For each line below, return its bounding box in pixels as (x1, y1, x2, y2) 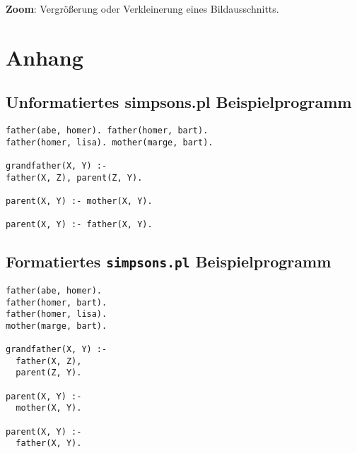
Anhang (6, 42, 83, 71)
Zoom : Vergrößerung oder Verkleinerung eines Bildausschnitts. (6, 1, 279, 16)
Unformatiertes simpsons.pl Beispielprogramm (6, 91, 352, 113)
